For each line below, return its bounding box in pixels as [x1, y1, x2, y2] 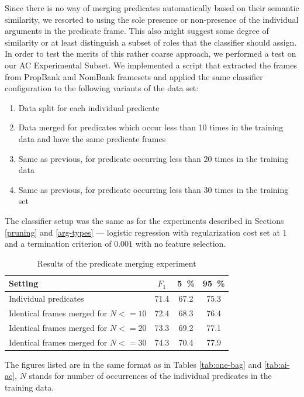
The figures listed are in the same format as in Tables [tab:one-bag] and [5, 358, 262, 370]
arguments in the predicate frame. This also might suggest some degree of [5, 25, 269, 37]
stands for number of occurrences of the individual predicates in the [29, 370, 272, 382]
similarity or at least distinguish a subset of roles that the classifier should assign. [5, 36, 297, 48]
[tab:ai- [264, 358, 290, 370]
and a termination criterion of [5, 237, 112, 250]
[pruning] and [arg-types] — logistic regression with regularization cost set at [5, 226, 280, 238]
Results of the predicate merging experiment [37, 257, 196, 269]
